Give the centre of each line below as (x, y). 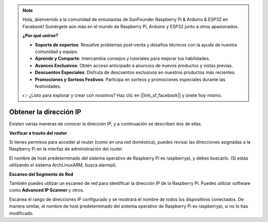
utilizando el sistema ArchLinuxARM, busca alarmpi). (63, 165)
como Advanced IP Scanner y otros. (47, 190)
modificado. (22, 213)
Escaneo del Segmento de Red (41, 174)
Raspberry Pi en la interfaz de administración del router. (66, 149)
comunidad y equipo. (57, 52)
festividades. (48, 86)
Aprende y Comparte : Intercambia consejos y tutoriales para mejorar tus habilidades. (123, 58)
